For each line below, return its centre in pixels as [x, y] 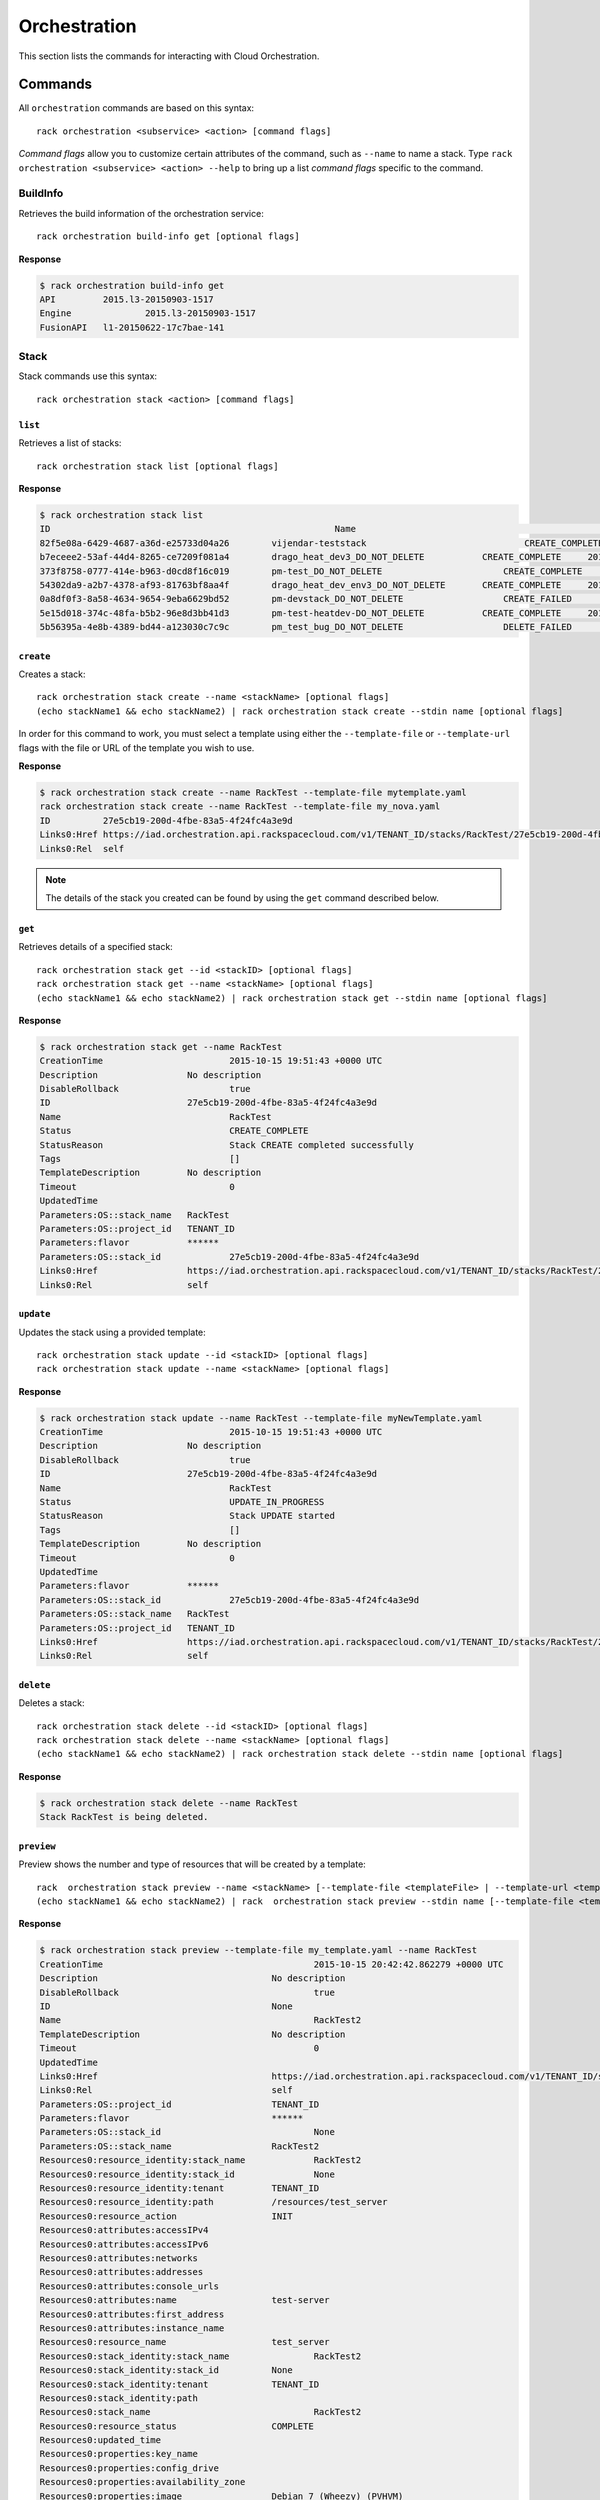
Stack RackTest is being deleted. [124, 1817]
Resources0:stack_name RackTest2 [200, 2412]
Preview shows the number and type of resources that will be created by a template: [192, 1864]
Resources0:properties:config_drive [129, 2468]
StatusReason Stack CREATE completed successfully [227, 1144]
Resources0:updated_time [100, 2440]
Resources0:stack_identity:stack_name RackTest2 [200, 2356]
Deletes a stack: [51, 1703]
